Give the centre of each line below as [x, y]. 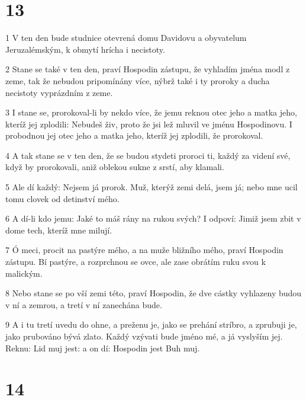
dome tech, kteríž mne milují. [59, 230]
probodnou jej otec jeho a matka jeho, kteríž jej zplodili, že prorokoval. [134, 135]
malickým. [24, 273]
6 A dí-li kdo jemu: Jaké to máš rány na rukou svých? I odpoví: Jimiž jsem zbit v [153, 218]
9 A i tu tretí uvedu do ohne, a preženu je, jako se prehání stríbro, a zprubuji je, [151, 324]
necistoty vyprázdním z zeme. [59, 92]
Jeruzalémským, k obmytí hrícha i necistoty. [85, 49]
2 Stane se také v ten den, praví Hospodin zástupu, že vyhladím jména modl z [148, 69]
